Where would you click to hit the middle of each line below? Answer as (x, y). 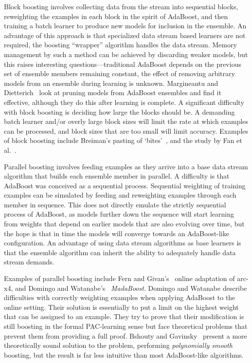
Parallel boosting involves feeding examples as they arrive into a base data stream (126, 166)
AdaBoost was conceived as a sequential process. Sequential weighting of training (125, 185)
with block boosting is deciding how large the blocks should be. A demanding (119, 111)
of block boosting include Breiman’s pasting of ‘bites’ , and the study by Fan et (123, 140)
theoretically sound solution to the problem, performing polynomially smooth (118, 345)
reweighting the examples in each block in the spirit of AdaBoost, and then (116, 16)
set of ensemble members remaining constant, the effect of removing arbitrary (119, 73)
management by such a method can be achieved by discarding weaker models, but (126, 54)
